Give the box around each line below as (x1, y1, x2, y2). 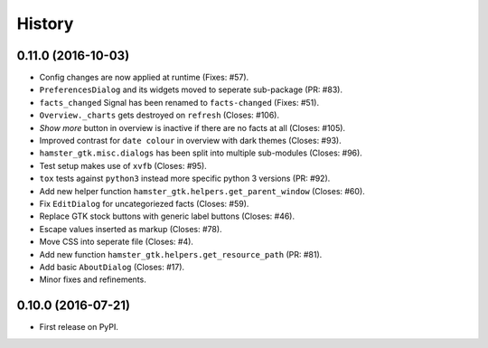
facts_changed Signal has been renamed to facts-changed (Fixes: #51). (39, 97, 320, 108)
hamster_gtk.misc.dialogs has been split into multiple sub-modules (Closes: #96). (39, 147, 363, 158)
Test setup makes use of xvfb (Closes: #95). (39, 160, 207, 171)
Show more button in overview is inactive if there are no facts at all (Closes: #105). (39, 122, 346, 133)
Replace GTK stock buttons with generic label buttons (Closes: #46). (39, 211, 296, 221)
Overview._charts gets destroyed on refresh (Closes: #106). (39, 109, 280, 121)
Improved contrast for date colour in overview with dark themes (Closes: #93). (39, 136, 343, 146)
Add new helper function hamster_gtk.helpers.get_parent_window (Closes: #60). (39, 185, 365, 196)
